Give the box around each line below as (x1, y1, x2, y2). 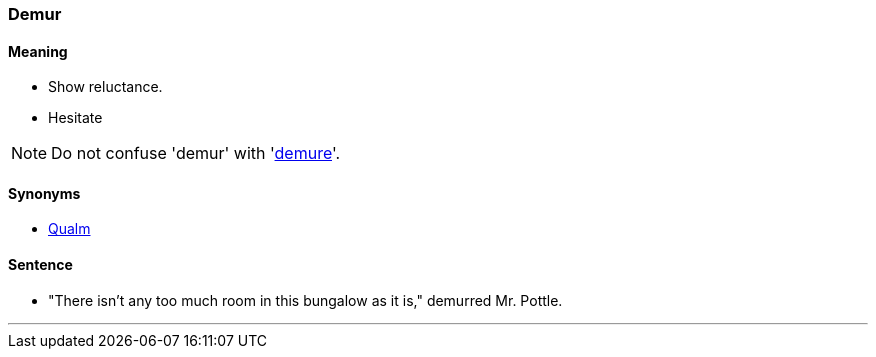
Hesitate (48, 109, 103, 127)
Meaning (8, 42, 68, 60)
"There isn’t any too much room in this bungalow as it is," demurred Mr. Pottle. (48, 291, 563, 309)
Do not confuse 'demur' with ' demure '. (51, 143, 341, 164)
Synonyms (8, 184, 81, 202)
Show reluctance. (48, 78, 163, 96)
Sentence (8, 256, 73, 274)
